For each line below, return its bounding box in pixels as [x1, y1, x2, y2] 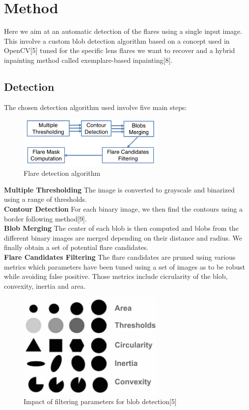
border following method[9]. [4, 213, 87, 223]
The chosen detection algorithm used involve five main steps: [4, 102, 187, 112]
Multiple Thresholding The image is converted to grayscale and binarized [4, 184, 235, 194]
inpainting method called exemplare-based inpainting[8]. [4, 55, 173, 65]
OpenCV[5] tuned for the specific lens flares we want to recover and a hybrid [4, 45, 235, 55]
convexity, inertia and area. [4, 280, 86, 291]
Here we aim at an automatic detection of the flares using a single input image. [4, 26, 243, 36]
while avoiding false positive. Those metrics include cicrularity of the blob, [4, 271, 228, 281]
